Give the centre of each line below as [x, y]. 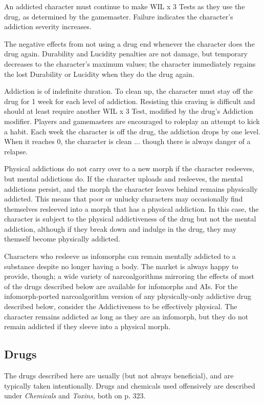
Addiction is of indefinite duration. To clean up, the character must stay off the [129, 91]
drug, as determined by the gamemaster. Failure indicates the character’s [119, 16]
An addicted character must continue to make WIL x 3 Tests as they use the [125, 6]
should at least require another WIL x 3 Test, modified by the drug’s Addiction [129, 111]
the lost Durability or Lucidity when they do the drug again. [99, 74]
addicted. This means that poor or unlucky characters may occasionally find [124, 199]
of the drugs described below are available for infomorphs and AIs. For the [121, 286]
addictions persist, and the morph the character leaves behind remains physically [131, 188]
